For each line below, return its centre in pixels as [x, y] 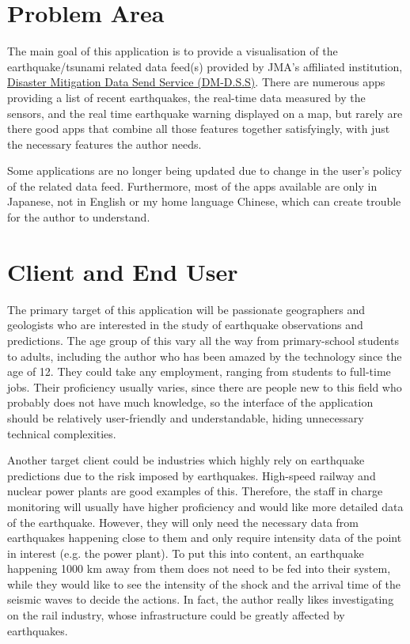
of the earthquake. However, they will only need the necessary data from [183, 522]
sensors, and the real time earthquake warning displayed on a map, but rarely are [205, 113]
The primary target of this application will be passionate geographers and [186, 309]
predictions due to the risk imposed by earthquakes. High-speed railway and [192, 475]
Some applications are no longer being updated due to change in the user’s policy [205, 170]
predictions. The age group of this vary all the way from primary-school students [203, 340]
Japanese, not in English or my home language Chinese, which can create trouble [204, 201]
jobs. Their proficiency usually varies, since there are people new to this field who [205, 386]
